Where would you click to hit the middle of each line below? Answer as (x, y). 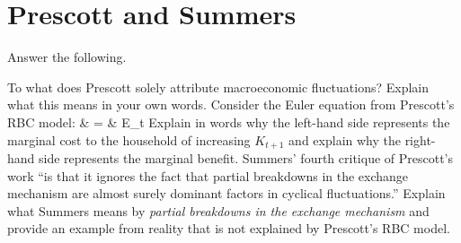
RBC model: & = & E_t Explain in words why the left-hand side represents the (229, 121)
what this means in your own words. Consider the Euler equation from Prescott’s (231, 104)
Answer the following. (67, 57)
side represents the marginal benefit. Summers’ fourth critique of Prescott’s (246, 157)
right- (420, 139)
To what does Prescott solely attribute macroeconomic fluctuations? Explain (218, 87)
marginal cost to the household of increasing (129, 139)
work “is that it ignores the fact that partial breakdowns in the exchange (208, 175)
